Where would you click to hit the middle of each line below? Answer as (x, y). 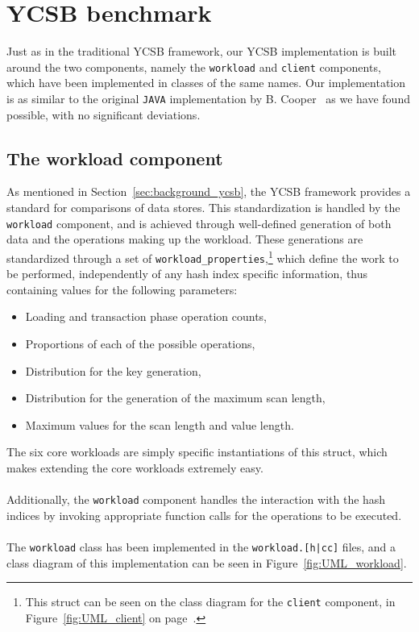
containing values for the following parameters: (122, 289)
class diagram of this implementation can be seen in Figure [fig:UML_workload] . (207, 562)
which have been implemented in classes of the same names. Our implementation (206, 83)
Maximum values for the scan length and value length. (160, 424)
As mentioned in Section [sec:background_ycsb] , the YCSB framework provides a (209, 191)
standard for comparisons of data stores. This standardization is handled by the (203, 208)
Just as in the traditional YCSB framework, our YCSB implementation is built (201, 51)
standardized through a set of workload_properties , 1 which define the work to (203, 256)
